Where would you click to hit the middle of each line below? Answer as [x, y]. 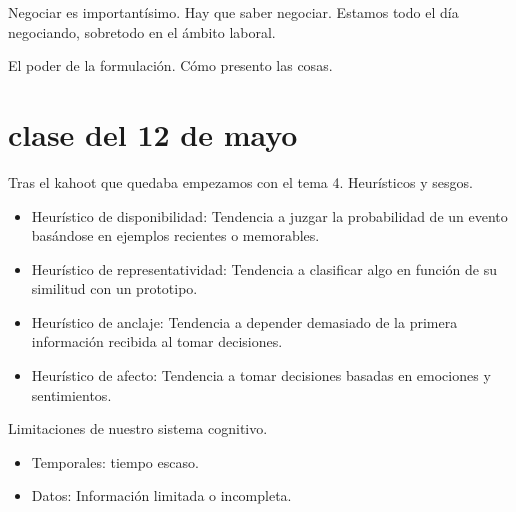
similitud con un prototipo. [114, 288]
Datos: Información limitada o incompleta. [161, 495]
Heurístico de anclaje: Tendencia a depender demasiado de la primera [244, 321]
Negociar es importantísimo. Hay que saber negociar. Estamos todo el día [233, 12]
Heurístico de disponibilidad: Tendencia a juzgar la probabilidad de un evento [269, 215]
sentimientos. [71, 394]
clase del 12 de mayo [153, 133]
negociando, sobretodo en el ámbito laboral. [142, 31]
